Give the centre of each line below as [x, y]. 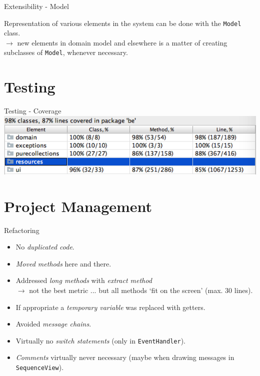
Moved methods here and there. [63, 263]
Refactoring [22, 230]
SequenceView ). [40, 367]
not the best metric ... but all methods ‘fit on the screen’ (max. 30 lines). [141, 290]
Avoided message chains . [53, 324]
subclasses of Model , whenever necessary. [66, 52]
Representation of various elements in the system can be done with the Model [123, 23]
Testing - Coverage [33, 111]
